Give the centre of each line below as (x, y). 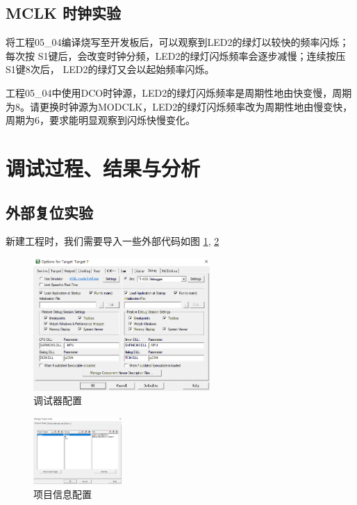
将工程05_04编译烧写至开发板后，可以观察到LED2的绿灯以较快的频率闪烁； (177, 42)
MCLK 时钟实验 (63, 13)
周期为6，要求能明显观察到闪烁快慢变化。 (100, 120)
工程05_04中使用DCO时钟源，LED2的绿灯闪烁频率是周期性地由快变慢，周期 (179, 92)
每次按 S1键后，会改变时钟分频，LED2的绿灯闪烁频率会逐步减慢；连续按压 (176, 55)
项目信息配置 (63, 494)
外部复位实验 (49, 212)
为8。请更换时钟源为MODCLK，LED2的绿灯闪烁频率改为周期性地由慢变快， (179, 106)
